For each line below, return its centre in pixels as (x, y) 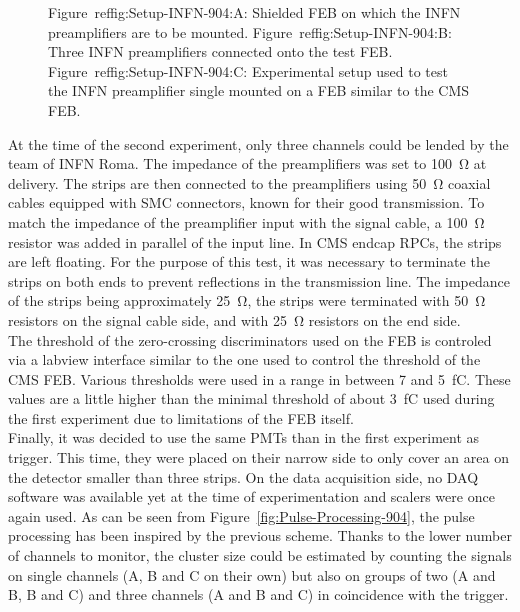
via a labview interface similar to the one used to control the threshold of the (244, 359)
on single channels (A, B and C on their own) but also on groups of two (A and (252, 574)
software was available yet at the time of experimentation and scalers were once (251, 496)
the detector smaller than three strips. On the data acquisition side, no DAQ (243, 476)
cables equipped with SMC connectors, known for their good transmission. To (246, 202)
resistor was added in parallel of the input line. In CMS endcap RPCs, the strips (255, 241)
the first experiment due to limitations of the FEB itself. (181, 417)
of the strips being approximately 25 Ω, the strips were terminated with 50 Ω (247, 300)
